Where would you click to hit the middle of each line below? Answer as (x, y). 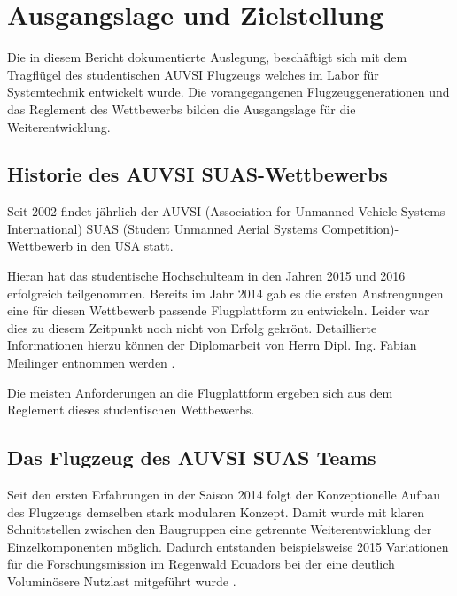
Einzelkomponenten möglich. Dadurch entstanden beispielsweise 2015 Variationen (228, 546)
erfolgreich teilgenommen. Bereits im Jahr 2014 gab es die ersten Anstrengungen (225, 293)
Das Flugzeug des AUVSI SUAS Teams (192, 457)
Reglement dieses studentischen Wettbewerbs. (131, 410)
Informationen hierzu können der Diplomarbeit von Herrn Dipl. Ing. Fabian (212, 345)
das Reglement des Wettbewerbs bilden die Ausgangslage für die (182, 108)
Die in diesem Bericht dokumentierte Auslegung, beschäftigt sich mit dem (207, 57)
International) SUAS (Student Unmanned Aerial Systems (163, 228)
